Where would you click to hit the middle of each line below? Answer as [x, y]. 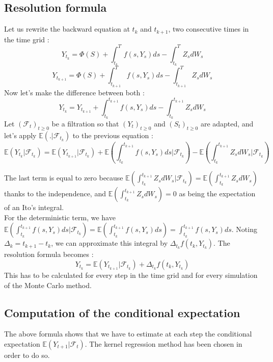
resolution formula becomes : [49, 254]
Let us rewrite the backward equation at [67, 29]
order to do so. [27, 355]
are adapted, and [227, 123]
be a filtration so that [85, 123]
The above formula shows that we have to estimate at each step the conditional [128, 334]
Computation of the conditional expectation [122, 312]
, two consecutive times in [209, 29]
